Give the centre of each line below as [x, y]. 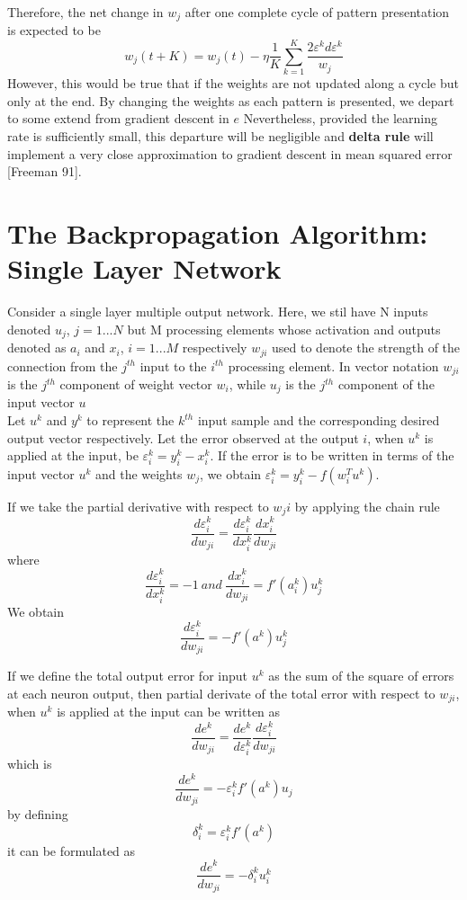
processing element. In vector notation [333, 365]
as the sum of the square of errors [361, 676]
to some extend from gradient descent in [118, 118]
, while [247, 384]
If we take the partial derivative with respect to [138, 507]
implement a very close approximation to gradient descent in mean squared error [230, 153]
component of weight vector [136, 384]
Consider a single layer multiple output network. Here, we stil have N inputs [218, 312]
